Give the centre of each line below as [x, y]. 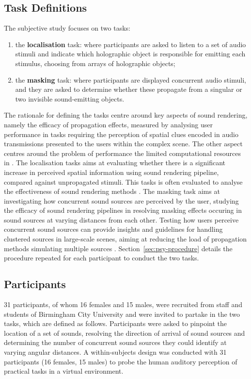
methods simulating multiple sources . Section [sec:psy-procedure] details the [118, 248]
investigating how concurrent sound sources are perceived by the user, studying [121, 200]
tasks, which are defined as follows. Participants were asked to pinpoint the [116, 323]
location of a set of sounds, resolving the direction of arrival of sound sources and [125, 333]
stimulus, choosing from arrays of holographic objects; [95, 63]
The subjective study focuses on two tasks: [67, 28]
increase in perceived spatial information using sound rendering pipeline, [111, 172]
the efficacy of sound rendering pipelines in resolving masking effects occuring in [123, 210]
